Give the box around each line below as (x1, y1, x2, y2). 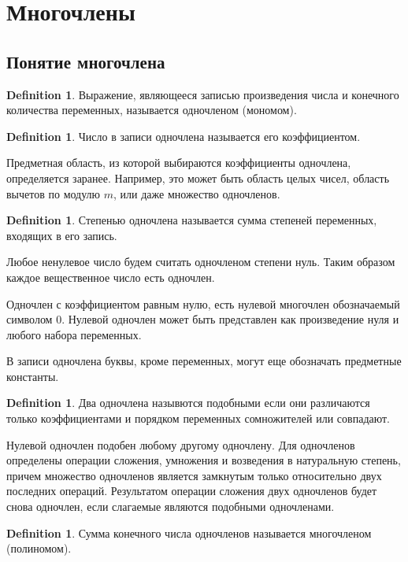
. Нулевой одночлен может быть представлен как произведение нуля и (61, 311, 399, 327)
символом (6, 311, 53, 327)
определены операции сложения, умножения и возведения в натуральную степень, (6, 452, 401, 468)
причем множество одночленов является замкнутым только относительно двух (6, 467, 382, 483)
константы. (6, 368, 59, 384)
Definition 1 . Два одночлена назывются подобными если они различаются (6, 394, 370, 411)
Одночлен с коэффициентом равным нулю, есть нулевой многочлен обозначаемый (6, 295, 400, 312)
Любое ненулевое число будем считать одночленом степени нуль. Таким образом (6, 253, 395, 270)
